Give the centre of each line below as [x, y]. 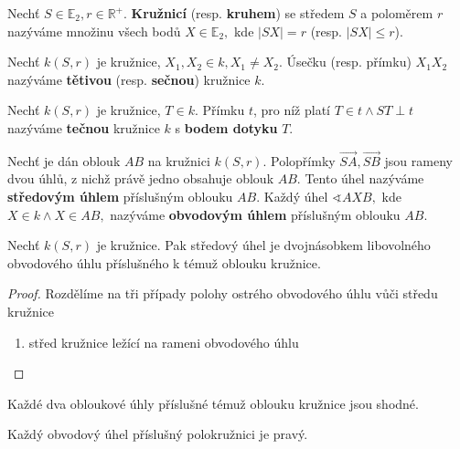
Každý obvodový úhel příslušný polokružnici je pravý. [158, 434]
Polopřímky [303, 160]
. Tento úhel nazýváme [360, 178]
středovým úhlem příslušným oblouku [120, 196]
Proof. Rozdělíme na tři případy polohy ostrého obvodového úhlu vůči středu [223, 293]
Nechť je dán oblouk [64, 160]
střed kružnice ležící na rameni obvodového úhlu [164, 342]
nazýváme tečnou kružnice [84, 127]
